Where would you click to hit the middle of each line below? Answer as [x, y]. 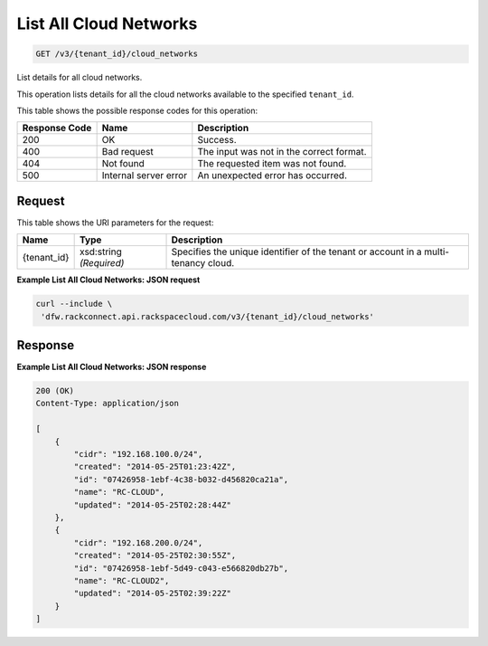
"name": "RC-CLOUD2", [122, 580]
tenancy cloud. [203, 263]
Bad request [127, 152]
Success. [217, 140]
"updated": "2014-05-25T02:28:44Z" [153, 505]
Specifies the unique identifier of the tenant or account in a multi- [310, 252]
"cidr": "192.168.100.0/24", [138, 454]
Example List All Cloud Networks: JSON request [108, 280]
